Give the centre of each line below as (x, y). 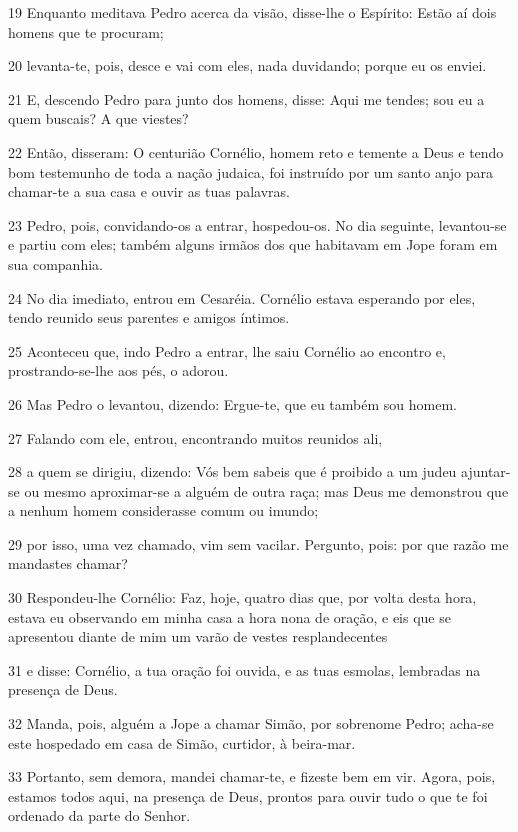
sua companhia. (55, 263)
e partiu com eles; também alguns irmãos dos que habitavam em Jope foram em (253, 244)
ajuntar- (486, 471)
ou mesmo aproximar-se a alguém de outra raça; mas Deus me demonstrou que (266, 490)
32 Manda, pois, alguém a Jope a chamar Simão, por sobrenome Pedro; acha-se (251, 723)
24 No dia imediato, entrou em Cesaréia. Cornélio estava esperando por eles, (242, 297)
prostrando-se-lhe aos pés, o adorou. (118, 370)
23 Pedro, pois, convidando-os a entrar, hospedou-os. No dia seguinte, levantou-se (257, 224)
